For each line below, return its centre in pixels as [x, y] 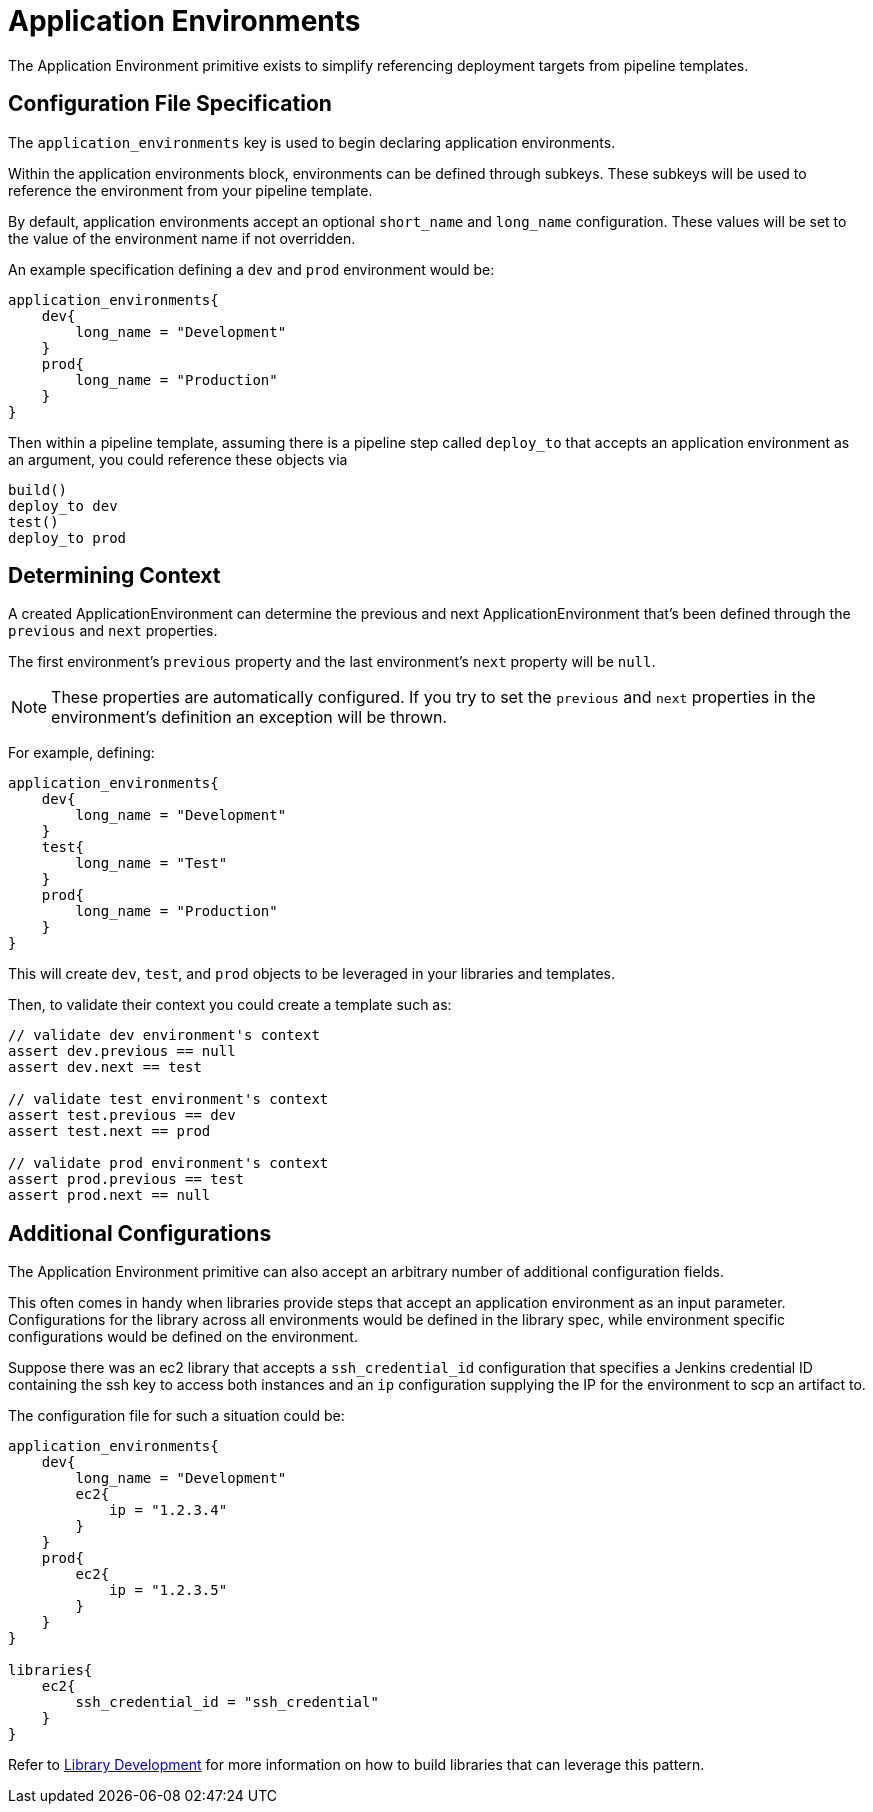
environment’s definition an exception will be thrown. [249, 717]
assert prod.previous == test [126, 1179]
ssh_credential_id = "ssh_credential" [227, 1702]
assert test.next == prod [109, 1131]
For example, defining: [81, 753]
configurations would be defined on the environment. [183, 1337]
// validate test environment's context [168, 1099]
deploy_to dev [63, 505]
